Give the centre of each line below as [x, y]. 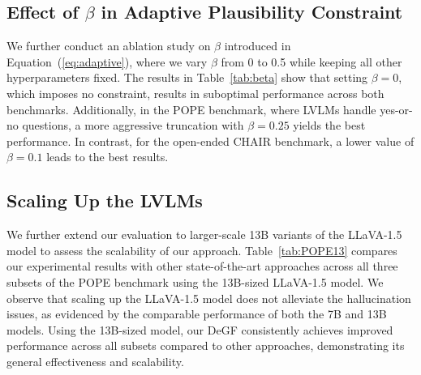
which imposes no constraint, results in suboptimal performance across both [195, 93]
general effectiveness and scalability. [95, 361]
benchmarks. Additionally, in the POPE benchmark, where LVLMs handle [191, 109]
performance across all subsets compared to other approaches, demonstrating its [206, 345]
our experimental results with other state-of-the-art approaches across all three [202, 266]
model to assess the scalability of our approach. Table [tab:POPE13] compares [202, 250]
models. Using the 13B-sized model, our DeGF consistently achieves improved [200, 329]
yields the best [329, 125]
